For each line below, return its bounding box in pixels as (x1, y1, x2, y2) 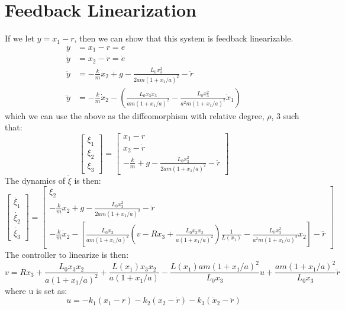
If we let (5, 32, 35, 44)
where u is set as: (5, 284, 67, 296)
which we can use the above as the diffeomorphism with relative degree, (5, 109, 265, 122)
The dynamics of (5, 174, 65, 186)
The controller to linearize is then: (5, 248, 129, 261)
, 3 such (271, 109, 299, 122)
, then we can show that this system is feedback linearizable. (74, 32, 294, 44)
